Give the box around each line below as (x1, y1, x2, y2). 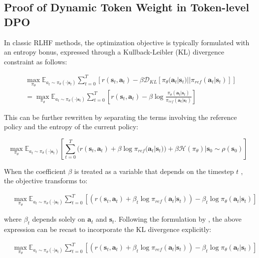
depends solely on (32, 214, 85, 224)
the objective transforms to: (4, 175, 88, 186)
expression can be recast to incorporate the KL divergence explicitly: (4, 224, 211, 234)
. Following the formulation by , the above (114, 214, 242, 224)
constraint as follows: (4, 56, 67, 66)
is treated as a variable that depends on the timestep (74, 166, 234, 176)
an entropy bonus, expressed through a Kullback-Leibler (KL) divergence (4, 47, 225, 57)
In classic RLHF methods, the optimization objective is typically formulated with (4, 37, 250, 47)
